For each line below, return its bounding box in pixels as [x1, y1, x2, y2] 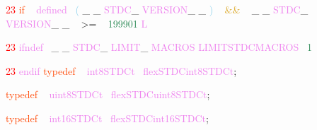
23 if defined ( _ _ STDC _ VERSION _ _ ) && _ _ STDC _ [6, 2, 309, 16]
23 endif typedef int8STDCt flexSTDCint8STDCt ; [6, 63, 237, 78]
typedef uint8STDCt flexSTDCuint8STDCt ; [6, 87, 210, 102]
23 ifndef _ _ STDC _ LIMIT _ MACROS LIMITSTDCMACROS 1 [6, 40, 312, 54]
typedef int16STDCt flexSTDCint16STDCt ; [6, 110, 209, 125]
